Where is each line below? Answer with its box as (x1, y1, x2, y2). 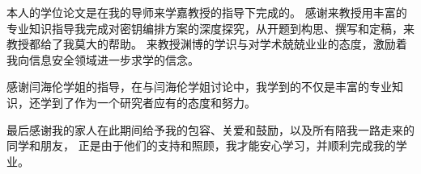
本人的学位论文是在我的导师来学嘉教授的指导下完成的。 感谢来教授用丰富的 (6, 4, 407, 20)
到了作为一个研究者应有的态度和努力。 (51, 93, 256, 110)
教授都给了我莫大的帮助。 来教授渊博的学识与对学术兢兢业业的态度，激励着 (6, 35, 407, 52)
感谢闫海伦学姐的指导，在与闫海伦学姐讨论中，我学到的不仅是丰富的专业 (6, 78, 392, 95)
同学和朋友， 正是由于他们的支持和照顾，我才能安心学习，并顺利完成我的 (6, 137, 396, 154)
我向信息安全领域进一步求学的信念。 (6, 51, 199, 68)
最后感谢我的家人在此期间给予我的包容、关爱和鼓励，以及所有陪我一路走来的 (6, 121, 415, 138)
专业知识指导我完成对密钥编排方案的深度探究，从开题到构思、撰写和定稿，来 (6, 19, 415, 36)
